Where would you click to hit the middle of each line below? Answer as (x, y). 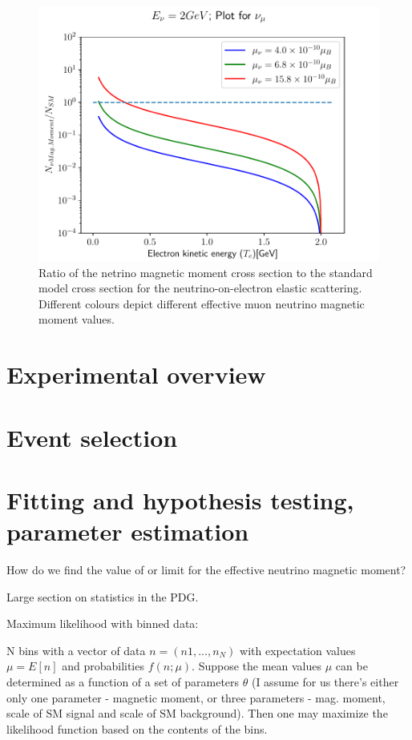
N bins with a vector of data (76, 650)
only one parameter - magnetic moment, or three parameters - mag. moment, (196, 697)
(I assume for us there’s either (325, 682)
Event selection (92, 437)
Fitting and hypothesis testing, (180, 499)
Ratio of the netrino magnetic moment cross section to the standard (206, 272)
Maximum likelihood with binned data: (103, 623)
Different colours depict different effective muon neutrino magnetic (202, 303)
